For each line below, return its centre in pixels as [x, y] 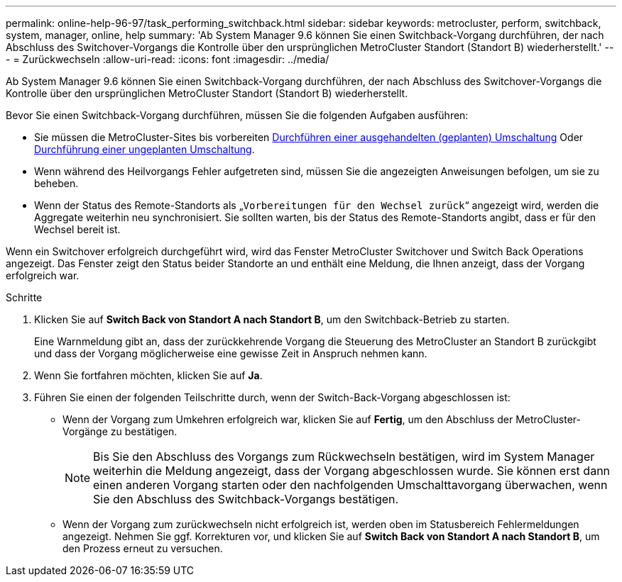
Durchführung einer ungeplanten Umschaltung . [144, 149]
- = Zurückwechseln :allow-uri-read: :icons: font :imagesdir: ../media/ [168, 59]
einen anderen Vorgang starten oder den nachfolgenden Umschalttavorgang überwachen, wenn [350, 485]
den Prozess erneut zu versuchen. [143, 548]
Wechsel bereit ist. [77, 229]
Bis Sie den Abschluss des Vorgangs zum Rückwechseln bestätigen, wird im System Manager [344, 457]
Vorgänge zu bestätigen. [120, 431]
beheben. [56, 183]
